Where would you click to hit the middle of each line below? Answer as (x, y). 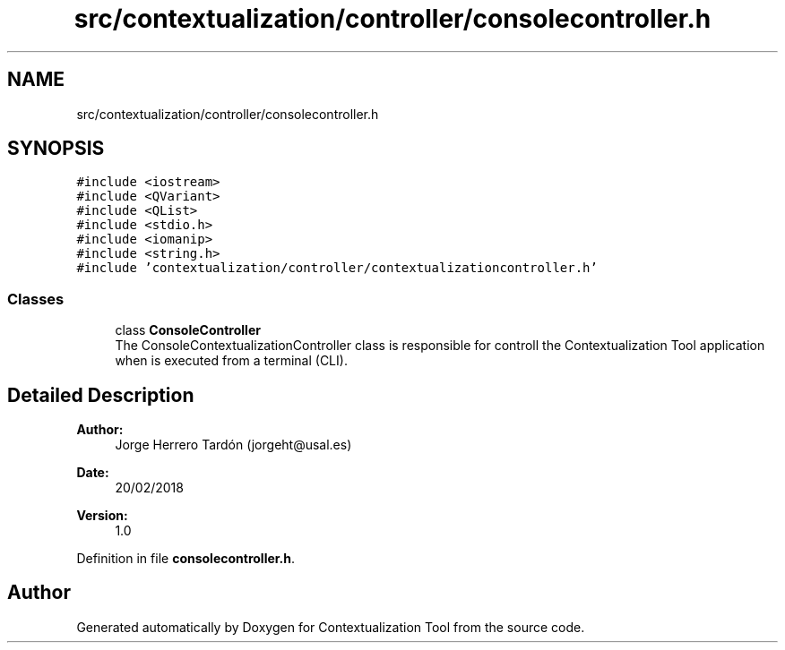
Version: (102, 516)
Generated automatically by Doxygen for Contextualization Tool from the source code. (331, 627)
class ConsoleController (188, 330)
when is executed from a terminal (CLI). (231, 361)
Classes (36, 299)
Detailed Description (101, 395)
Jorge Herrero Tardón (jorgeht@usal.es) (233, 445)
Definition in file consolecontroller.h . (186, 559)
